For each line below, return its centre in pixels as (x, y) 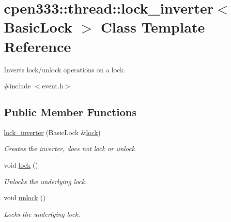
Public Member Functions (70, 112)
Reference (38, 46)
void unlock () (25, 197)
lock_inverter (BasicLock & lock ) (52, 132)
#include (17, 86)
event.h (53, 86)
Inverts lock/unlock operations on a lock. (65, 69)
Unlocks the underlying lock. (46, 181)
